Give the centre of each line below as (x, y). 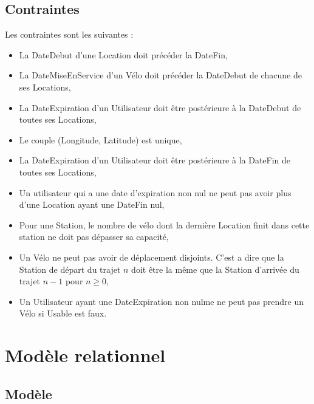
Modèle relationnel (85, 355)
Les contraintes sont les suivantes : (69, 34)
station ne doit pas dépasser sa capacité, (94, 237)
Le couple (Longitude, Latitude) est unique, (101, 139)
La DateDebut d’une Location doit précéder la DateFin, (123, 54)
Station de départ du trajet (70, 269)
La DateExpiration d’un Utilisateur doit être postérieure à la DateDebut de (160, 107)
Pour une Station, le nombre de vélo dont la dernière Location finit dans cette (164, 224)
